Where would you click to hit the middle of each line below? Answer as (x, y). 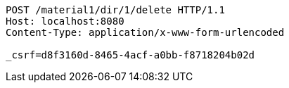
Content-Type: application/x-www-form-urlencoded (145, 32)
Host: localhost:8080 (65, 21)
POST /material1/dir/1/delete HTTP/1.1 (115, 10)
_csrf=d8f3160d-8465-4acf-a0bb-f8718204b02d (130, 55)
